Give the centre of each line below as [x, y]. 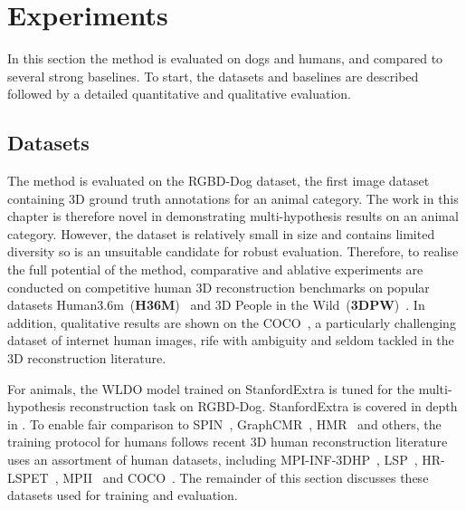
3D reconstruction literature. [87, 358]
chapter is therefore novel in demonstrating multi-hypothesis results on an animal [233, 216]
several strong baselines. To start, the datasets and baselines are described [213, 76]
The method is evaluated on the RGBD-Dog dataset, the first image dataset [219, 181]
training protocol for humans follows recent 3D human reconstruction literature [228, 442]
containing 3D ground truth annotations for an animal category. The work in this [233, 198]
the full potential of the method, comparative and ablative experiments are [215, 269]
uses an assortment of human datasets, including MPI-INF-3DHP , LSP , [213, 460]
